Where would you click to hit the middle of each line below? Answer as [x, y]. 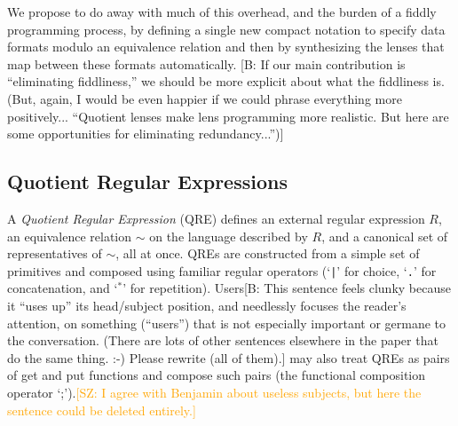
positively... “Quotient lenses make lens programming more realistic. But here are [228, 116]
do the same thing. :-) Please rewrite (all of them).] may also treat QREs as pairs [229, 357]
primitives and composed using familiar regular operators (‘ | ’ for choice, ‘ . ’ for [222, 270]
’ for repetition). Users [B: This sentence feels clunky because [287, 288]
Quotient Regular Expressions [147, 181]
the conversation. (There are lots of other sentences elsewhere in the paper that [223, 340]
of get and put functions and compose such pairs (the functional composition [217, 375]
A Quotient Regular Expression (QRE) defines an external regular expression [216, 218]
